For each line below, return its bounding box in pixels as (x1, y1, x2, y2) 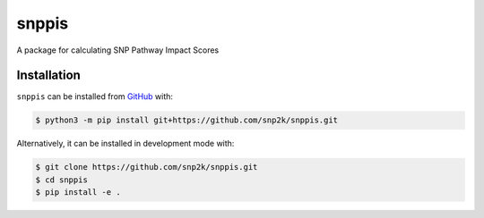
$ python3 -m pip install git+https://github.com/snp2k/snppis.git (35, 115, 339, 125)
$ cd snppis (35, 174, 89, 185)
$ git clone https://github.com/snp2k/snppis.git (35, 162, 258, 172)
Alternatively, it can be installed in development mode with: (16, 138, 235, 149)
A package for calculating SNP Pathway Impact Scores (16, 45, 220, 55)
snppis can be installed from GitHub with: (16, 91, 174, 102)
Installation (16, 68, 81, 83)
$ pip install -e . (35, 188, 121, 197)
